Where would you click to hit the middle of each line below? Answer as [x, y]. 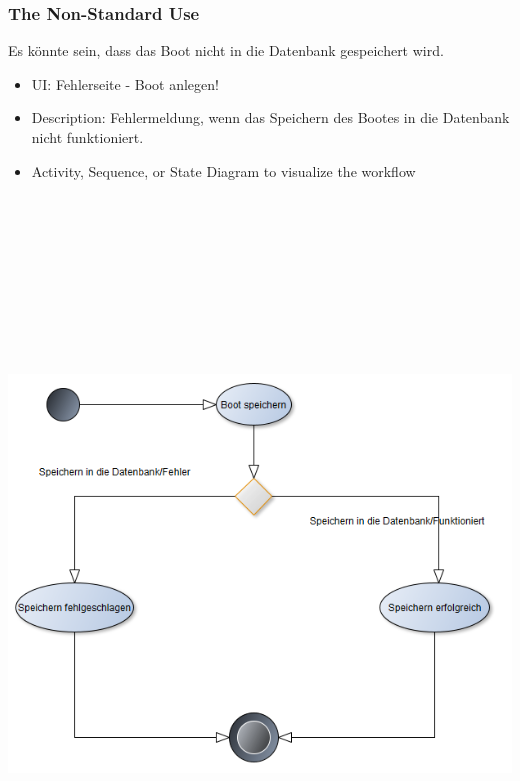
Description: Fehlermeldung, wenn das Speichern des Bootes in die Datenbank [270, 117]
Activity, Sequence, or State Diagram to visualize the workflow [223, 170]
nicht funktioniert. [87, 137]
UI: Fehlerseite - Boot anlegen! [125, 83]
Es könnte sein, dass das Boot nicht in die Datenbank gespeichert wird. [226, 50]
